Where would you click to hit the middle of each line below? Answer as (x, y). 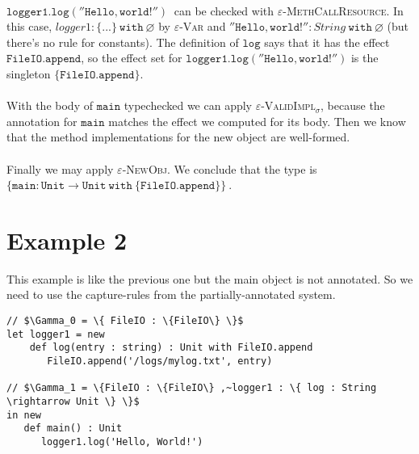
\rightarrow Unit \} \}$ (73, 401)
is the (365, 58)
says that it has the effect (327, 42)
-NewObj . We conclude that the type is (220, 168)
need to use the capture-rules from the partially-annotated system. (171, 294)
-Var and (203, 26)
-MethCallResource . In (343, 10)
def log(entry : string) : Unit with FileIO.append (171, 348)
